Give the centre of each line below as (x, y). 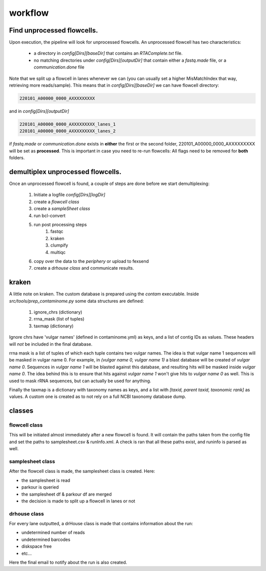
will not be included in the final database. (51, 344)
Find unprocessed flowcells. (53, 30)
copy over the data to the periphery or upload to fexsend (91, 261)
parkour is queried (40, 487)
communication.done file (59, 67)
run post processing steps (60, 224)
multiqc (58, 252)
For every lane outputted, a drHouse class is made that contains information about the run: (101, 524)
